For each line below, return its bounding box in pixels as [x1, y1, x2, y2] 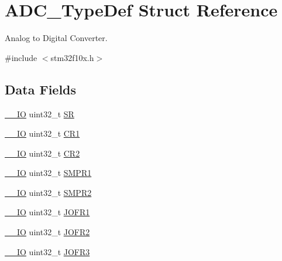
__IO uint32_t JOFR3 [5, 245, 90, 257]
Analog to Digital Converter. [5, 32, 108, 44]
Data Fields [5, 80, 77, 98]
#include [5, 51, 37, 63]
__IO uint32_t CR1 [5, 127, 80, 140]
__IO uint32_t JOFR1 [5, 206, 90, 218]
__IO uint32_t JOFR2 [5, 226, 90, 238]
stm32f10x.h [50, 51, 94, 63]
